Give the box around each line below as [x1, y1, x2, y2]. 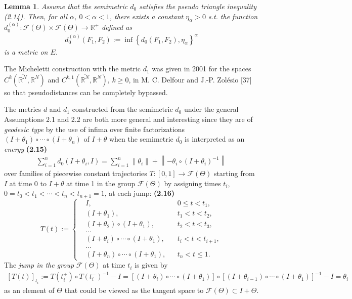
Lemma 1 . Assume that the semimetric [4, 1, 128, 11]
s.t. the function [208, 11, 258, 21]
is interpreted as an [185, 134, 245, 144]
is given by [135, 260, 168, 270]
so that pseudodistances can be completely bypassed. [4, 87, 168, 97]
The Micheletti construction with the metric [4, 63, 141, 74]
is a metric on [4, 46, 48, 57]
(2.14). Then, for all [4, 11, 68, 21]
